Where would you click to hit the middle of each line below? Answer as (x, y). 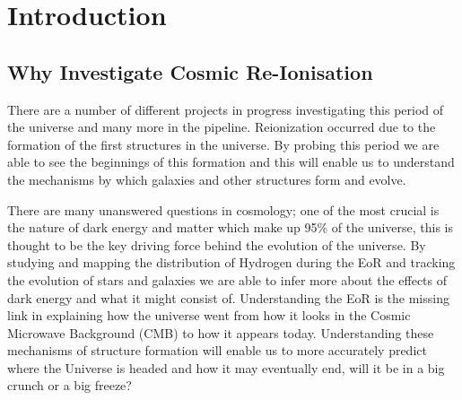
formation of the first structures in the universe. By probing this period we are (223, 144)
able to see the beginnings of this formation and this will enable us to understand (231, 162)
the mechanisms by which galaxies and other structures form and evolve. (207, 179)
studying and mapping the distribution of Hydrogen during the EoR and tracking (231, 262)
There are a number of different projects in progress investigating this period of (226, 109)
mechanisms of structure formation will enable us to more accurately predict (217, 350)
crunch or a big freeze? (70, 385)
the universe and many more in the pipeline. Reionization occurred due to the (222, 127)
